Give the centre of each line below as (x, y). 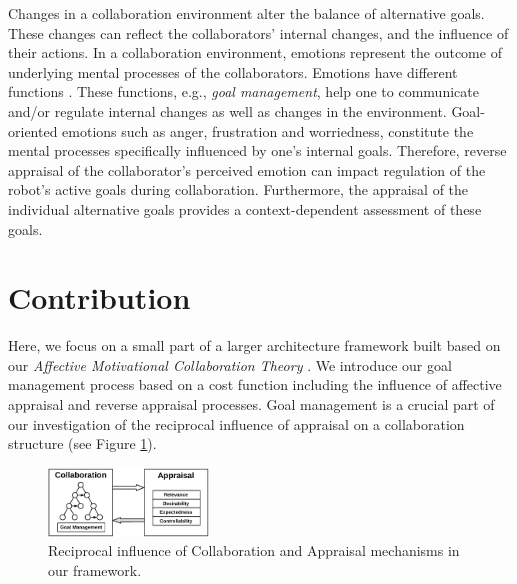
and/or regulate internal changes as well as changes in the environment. (227, 110)
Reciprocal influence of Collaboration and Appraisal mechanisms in (254, 550)
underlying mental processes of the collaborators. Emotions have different (233, 71)
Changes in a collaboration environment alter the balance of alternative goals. (246, 13)
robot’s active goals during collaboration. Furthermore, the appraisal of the (238, 189)
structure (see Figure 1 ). (82, 443)
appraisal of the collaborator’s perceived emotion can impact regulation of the (247, 169)
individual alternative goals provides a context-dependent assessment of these (245, 208)
